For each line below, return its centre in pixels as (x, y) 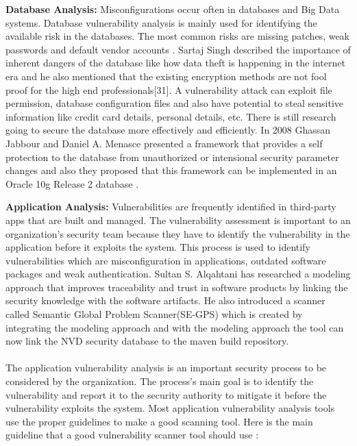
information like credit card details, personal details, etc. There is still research (171, 116)
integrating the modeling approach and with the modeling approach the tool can (175, 327)
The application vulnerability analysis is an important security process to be (166, 368)
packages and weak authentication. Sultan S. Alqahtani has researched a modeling (178, 274)
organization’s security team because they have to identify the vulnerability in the (178, 233)
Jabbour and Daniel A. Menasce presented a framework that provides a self (164, 143)
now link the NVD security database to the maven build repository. (147, 341)
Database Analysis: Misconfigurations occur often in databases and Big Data (173, 9)
